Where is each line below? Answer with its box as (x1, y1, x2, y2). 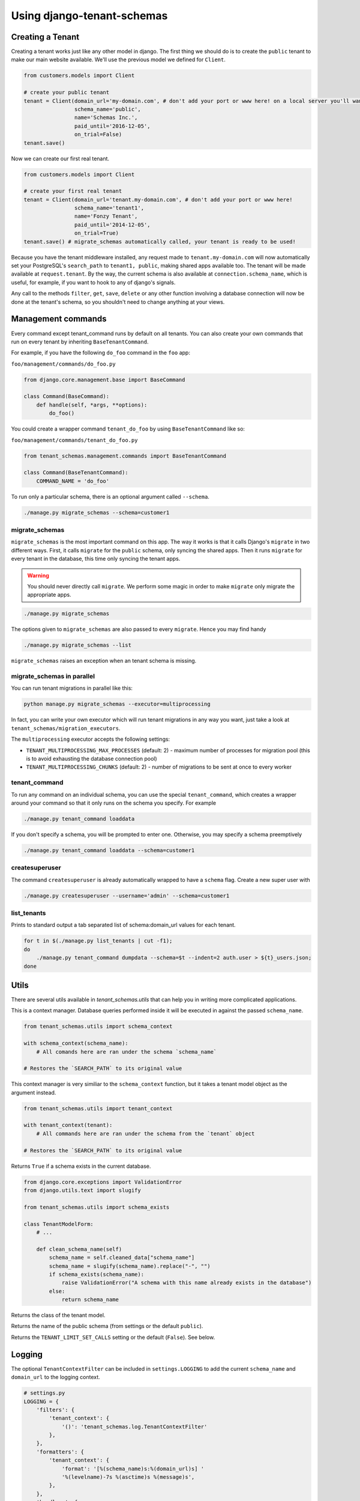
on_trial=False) (74, 131, 122, 138)
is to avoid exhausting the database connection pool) (26, 755, 157, 763)
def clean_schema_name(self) (36, 1246, 122, 1252)
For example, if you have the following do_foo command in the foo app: (11, 349, 190, 357)
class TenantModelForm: (23, 1221, 94, 1227)
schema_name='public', (74, 106, 141, 112)
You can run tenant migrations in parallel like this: (11, 684, 133, 692)
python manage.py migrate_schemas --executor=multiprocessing (23, 701, 211, 708)
